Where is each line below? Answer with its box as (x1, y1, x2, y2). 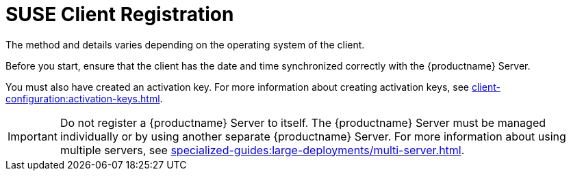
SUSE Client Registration (5, 3, 234, 26)
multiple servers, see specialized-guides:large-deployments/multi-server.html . (60, 143, 465, 157)
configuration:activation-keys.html (5, 92, 160, 104)
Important (8, 129, 58, 143)
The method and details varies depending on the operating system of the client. (5, 38, 365, 50)
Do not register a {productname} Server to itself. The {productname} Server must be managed (60, 115, 546, 130)
